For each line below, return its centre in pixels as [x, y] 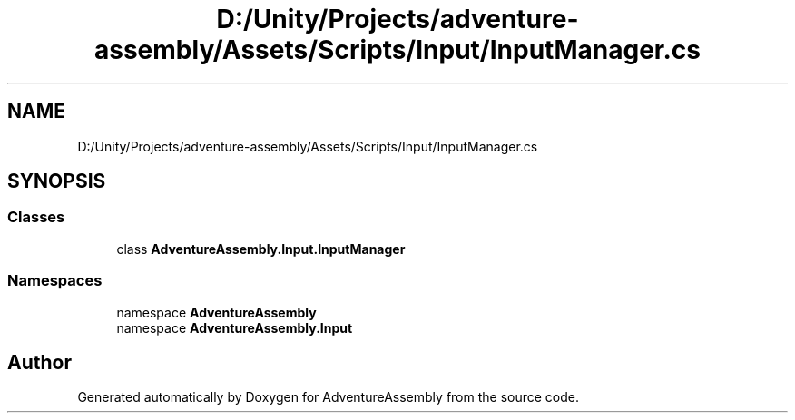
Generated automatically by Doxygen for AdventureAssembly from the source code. [329, 397]
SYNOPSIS [57, 181]
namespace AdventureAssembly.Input [235, 327]
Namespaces [55, 281]
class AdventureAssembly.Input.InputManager [261, 249]
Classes [36, 217]
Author [39, 362]
